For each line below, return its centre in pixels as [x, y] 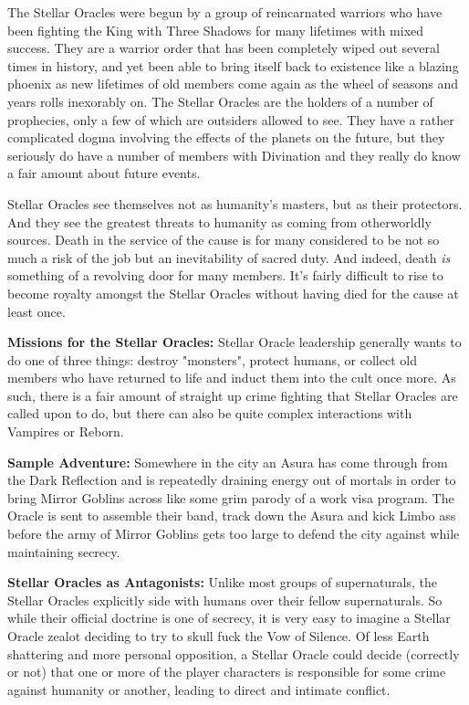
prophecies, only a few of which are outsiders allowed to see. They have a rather [231, 119]
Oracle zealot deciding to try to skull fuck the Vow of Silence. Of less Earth [219, 636]
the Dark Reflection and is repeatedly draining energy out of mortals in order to [232, 480]
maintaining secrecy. [64, 551]
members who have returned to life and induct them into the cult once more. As [232, 378]
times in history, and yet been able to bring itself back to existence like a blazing [233, 65]
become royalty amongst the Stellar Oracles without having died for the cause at [233, 293]
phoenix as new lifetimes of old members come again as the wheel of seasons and [233, 84]
